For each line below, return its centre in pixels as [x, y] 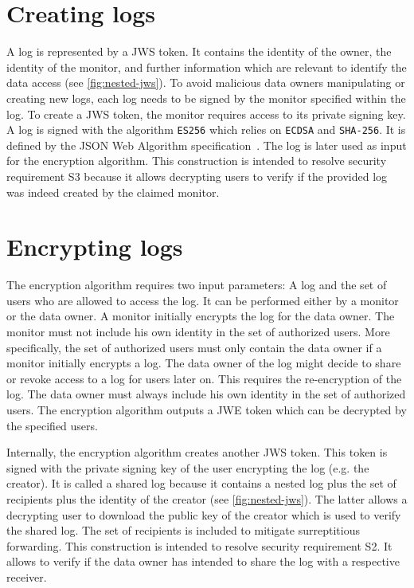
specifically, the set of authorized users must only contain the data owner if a [194, 347]
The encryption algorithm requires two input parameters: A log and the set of [197, 285]
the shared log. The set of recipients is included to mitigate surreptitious [183, 530]
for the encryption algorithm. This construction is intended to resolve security [197, 161]
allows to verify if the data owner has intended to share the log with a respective [203, 561]
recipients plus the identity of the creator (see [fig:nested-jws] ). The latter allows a [207, 498]
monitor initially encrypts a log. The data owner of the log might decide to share [204, 363]
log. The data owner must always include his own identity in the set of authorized [206, 394]
